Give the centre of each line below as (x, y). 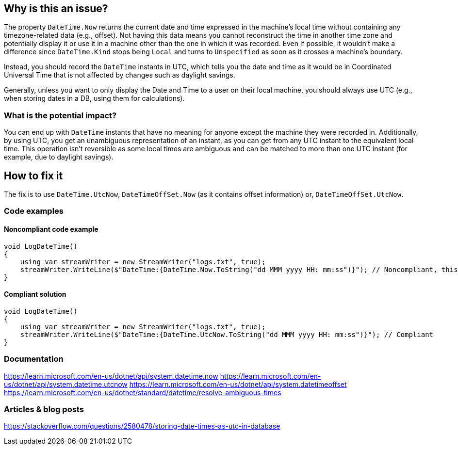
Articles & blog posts (44, 409)
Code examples (34, 211)
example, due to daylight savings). (59, 157)
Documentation (34, 359)
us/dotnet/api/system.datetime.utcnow (66, 384)
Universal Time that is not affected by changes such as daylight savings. (120, 75)
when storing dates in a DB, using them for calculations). (94, 98)
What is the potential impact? (60, 115)
